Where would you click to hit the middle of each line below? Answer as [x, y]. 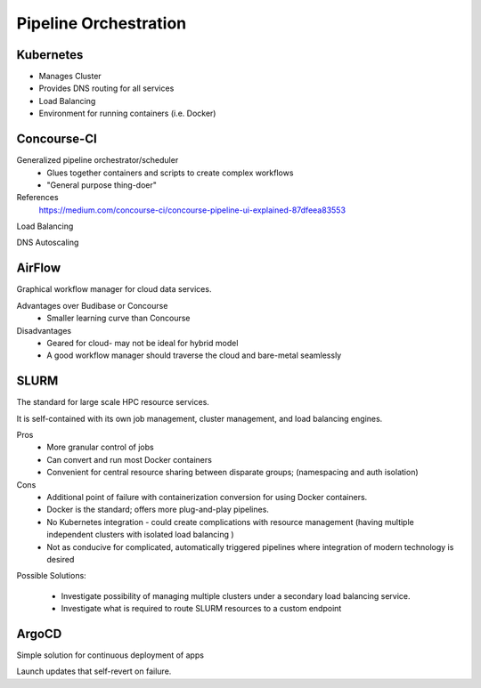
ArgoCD [39, 633]
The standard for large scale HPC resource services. [113, 402]
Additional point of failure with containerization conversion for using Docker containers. [207, 497]
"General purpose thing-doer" [102, 185]
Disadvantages [44, 330]
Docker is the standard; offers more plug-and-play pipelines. [158, 510]
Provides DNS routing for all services [106, 88]
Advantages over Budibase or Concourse [92, 305]
